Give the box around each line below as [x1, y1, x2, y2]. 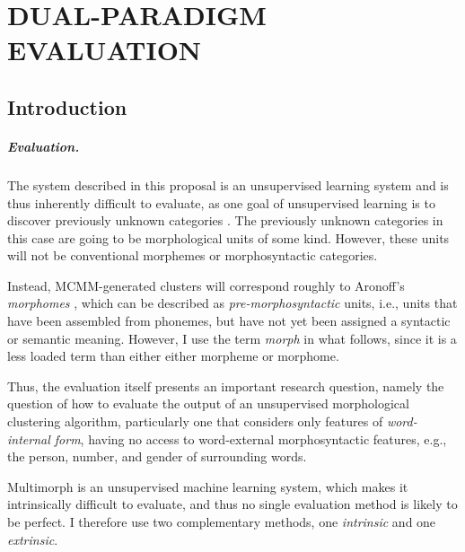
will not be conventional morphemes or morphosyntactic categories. [7, 246, 378, 265]
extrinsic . [7, 530, 58, 548]
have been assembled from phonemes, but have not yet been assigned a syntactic [7, 311, 451, 330]
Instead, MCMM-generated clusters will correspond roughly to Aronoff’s [7, 276, 405, 294]
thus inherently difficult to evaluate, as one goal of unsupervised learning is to [7, 193, 435, 212]
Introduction [7, 92, 127, 120]
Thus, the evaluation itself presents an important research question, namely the [7, 376, 444, 395]
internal [7, 429, 50, 448]
